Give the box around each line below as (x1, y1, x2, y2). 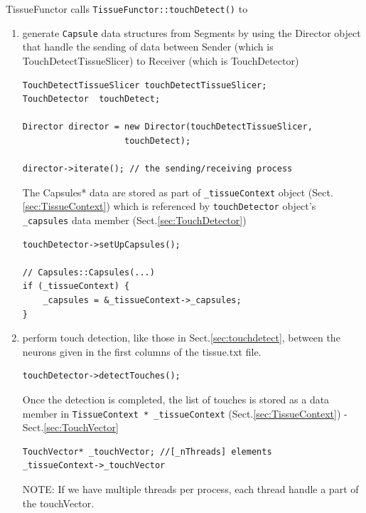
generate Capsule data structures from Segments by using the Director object (22, 25, 361, 40)
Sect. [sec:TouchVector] (22, 420, 119, 435)
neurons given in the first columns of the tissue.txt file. (22, 344, 262, 359)
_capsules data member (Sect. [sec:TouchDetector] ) (22, 212, 247, 227)
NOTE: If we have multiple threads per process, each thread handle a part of (22, 482, 359, 496)
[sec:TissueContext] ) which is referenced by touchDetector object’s (22, 199, 316, 213)
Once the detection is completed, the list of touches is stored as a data (22, 391, 330, 406)
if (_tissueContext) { (22, 281, 130, 292)
